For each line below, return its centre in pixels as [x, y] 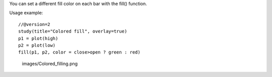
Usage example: [26, 13]
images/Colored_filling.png [50, 63]
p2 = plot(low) [37, 45]
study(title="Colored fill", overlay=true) [73, 31]
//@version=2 [34, 24]
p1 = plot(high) [38, 38]
